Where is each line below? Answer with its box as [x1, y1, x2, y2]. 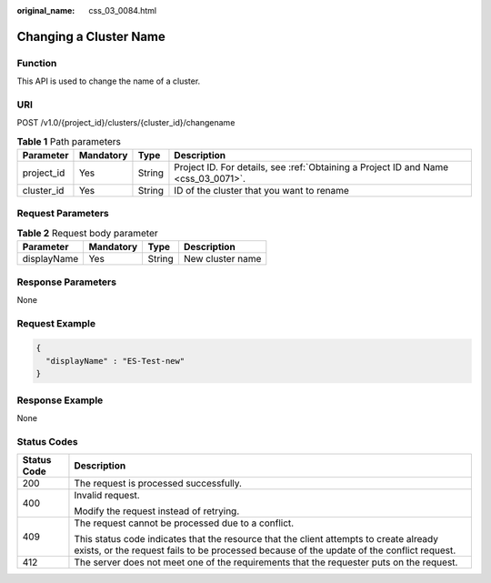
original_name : [16, 5, 75, 15]
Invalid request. [74, 489, 140, 502]
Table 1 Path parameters [16, 135, 122, 147]
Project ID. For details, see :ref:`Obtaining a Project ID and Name [174, 161, 449, 174]
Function [16, 56, 57, 69]
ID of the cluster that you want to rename [174, 185, 350, 197]
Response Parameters [16, 276, 117, 288]
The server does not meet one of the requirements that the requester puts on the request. [74, 556, 458, 568]
